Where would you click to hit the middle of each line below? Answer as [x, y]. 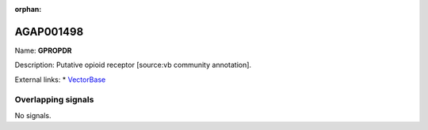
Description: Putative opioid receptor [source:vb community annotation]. [133, 65]
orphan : [28, 9]
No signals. [33, 115]
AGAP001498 [49, 32]
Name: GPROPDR [43, 50]
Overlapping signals [54, 100]
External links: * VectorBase [60, 80]
